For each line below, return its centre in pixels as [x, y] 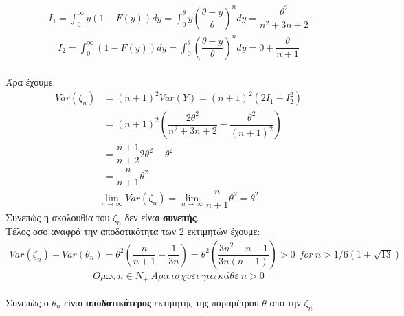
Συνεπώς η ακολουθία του [58, 217]
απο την [285, 303]
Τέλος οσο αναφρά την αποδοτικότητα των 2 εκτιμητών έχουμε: [133, 231]
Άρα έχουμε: [31, 82]
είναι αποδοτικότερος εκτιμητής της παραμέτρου [161, 303]
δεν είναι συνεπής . [162, 217]
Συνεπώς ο [27, 303]
